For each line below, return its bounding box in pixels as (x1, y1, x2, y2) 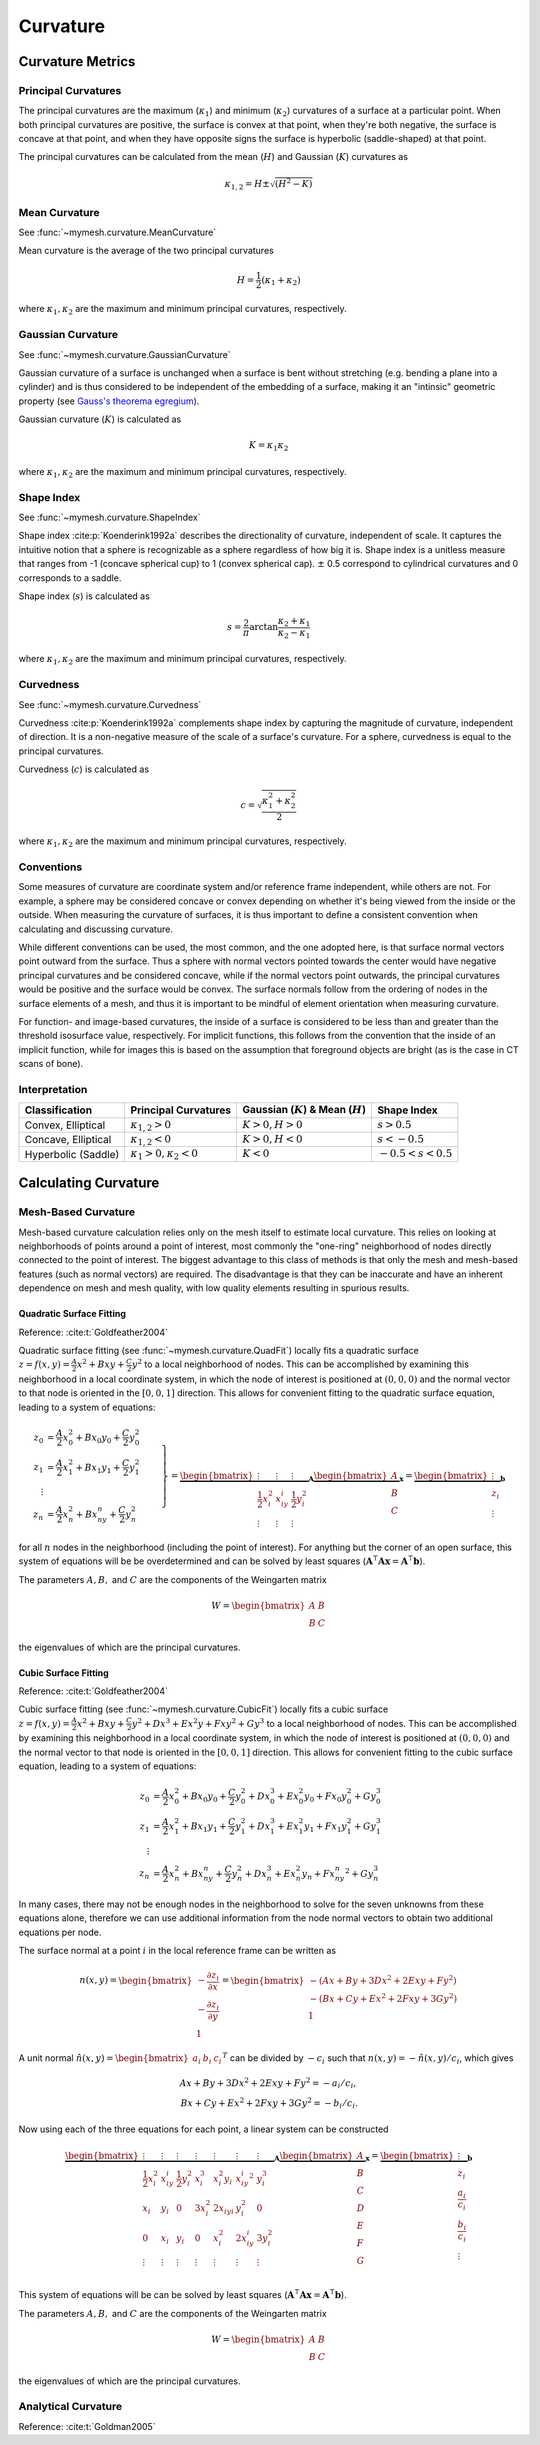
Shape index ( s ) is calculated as (18, 590, 150, 602)
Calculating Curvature (18, 1175, 160, 1192)
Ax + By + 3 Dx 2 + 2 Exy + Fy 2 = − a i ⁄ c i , (179, 2075, 357, 2091)
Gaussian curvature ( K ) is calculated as (18, 413, 182, 425)
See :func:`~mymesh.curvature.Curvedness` (18, 698, 202, 710)
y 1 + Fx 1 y (303, 1820, 348, 1834)
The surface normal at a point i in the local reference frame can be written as (18, 1945, 337, 1957)
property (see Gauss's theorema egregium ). (18, 395, 200, 407)
